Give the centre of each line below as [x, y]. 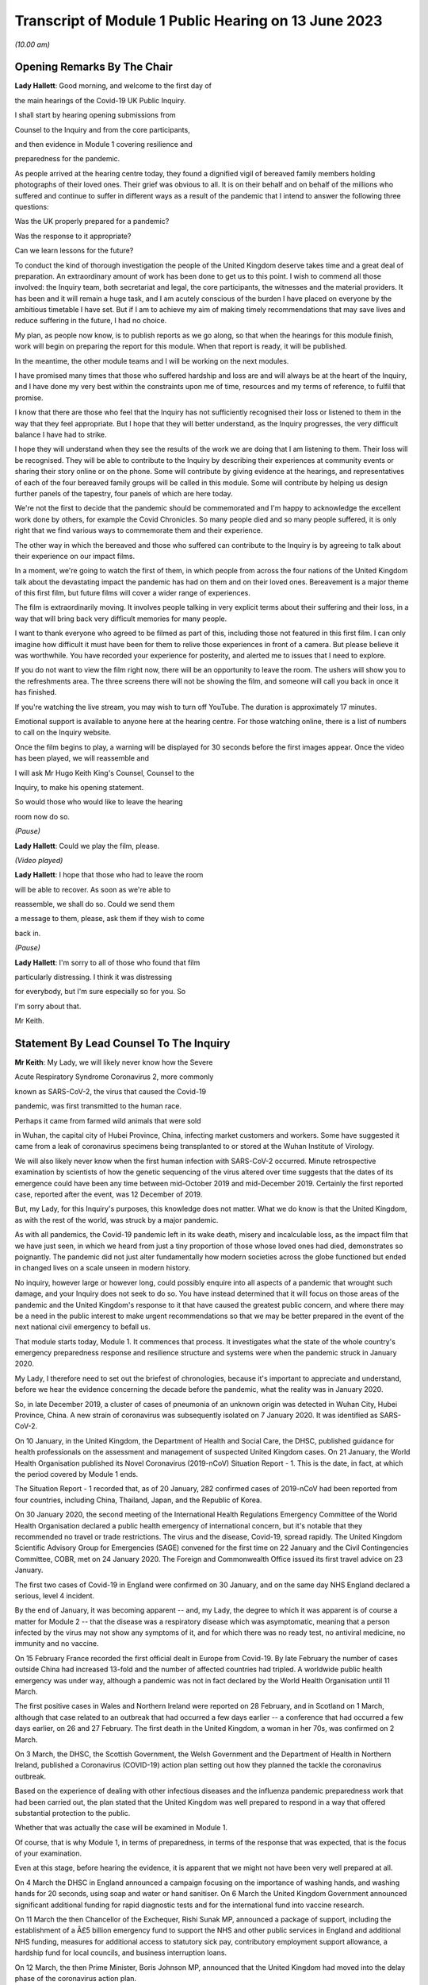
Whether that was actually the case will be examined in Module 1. [121, 1828]
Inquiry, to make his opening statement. [79, 787]
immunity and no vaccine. [57, 1644]
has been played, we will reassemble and [82, 758]
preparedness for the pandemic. [67, 159]
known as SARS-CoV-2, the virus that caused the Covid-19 [110, 1091]
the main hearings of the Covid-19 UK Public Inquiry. [100, 100]
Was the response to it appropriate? [73, 236]
